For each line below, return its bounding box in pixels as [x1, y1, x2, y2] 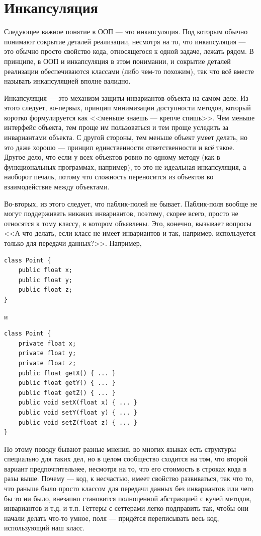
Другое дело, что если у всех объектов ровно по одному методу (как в [4, 152, 220, 162]
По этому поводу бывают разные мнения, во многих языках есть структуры [4, 443, 236, 454]
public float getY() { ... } [18, 379, 116, 387]
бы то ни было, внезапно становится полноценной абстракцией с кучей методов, [4, 493, 252, 503]
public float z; [18, 286, 73, 294]
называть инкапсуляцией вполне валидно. [4, 76, 131, 86]
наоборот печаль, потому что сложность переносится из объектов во [4, 171, 214, 182]
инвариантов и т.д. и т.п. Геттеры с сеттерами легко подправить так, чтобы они [4, 503, 248, 513]
